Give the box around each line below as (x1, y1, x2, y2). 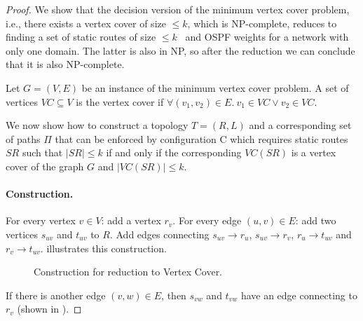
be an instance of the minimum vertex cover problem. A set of (81, 80, 349, 95)
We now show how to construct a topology (6, 118, 189, 132)
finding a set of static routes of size (6, 29, 156, 44)
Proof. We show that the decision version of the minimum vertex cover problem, (6, 2, 350, 16)
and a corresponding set (249, 118, 352, 132)
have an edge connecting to (240, 287, 357, 302)
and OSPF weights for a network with (185, 29, 349, 44)
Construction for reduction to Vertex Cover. (34, 264, 223, 279)
